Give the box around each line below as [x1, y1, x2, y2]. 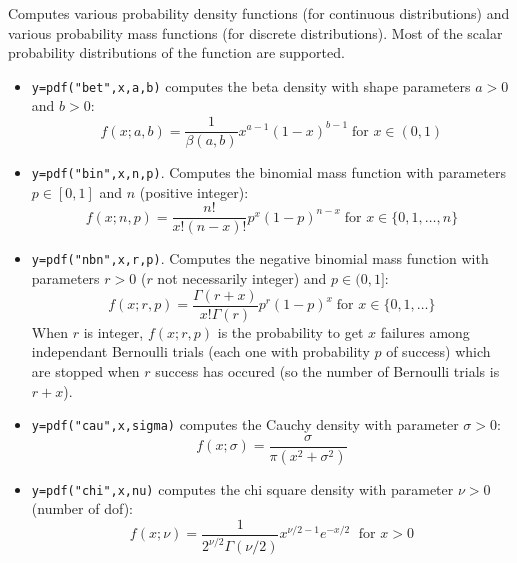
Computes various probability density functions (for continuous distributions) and [8, 3, 510, 23]
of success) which [386, 341, 491, 362]
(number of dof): [31, 498, 133, 519]
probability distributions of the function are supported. [8, 42, 345, 63]
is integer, [83, 321, 144, 342]
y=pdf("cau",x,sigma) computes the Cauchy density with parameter [31, 414, 459, 435]
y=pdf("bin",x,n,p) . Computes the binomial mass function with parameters [31, 162, 506, 183]
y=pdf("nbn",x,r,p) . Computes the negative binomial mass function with [31, 248, 489, 269]
